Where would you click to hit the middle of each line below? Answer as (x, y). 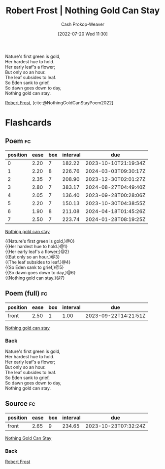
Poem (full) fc (26, 293)
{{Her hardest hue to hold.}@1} (36, 246)
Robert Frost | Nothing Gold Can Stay (83, 11)
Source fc (20, 404)
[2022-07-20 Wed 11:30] (83, 34)
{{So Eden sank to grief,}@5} (34, 267)
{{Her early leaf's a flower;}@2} (37, 252)
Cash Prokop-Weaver (83, 24)
